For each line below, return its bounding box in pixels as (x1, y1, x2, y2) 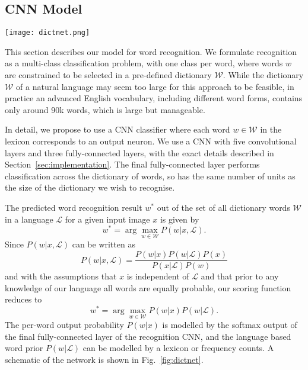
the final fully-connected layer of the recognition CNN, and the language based (5, 330, 291, 342)
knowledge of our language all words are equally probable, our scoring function (5, 281, 291, 294)
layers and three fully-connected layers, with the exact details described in (5, 146, 274, 159)
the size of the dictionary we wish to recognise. (5, 181, 175, 194)
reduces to (5, 293, 42, 305)
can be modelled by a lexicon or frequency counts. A (82, 342, 274, 354)
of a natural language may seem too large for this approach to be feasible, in (16, 80, 294, 92)
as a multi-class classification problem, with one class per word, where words (5, 57, 283, 69)
